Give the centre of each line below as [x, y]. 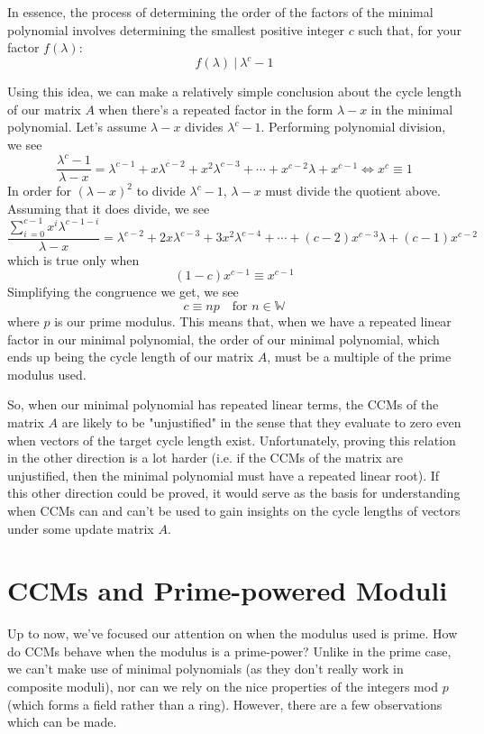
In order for [39, 191]
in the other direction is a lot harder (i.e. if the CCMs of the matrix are [205, 458]
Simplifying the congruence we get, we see [123, 292]
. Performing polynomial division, [353, 127]
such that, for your [410, 29]
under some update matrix [81, 528]
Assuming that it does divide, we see [109, 208]
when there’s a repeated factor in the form [216, 109]
